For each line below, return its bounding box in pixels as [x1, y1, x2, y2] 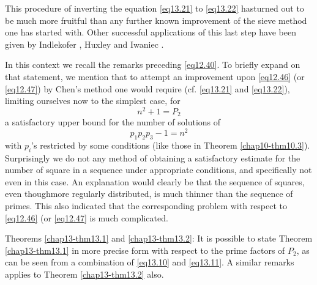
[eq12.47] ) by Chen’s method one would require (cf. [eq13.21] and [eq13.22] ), [5, 82, 290, 95]
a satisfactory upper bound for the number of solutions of [5, 116, 221, 128]
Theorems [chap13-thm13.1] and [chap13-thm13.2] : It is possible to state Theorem [5, 232, 313, 245]
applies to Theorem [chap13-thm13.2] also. [5, 267, 164, 280]
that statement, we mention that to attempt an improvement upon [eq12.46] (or [5, 70, 305, 83]
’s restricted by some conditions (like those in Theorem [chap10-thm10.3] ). [31, 138, 310, 151]
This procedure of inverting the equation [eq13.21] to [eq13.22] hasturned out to [5, 2, 304, 14]
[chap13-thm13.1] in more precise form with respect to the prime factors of [5, 243, 285, 256]
